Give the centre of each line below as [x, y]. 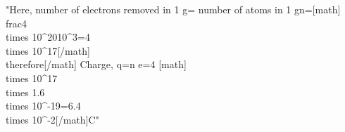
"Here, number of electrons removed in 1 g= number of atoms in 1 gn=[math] [173, 9]
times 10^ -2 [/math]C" [52, 119]
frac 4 [16, 23]
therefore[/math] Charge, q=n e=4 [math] [96, 64]
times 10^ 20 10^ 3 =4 [48, 37]
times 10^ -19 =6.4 [43, 106]
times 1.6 [25, 92]
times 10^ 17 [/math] [48, 50]
